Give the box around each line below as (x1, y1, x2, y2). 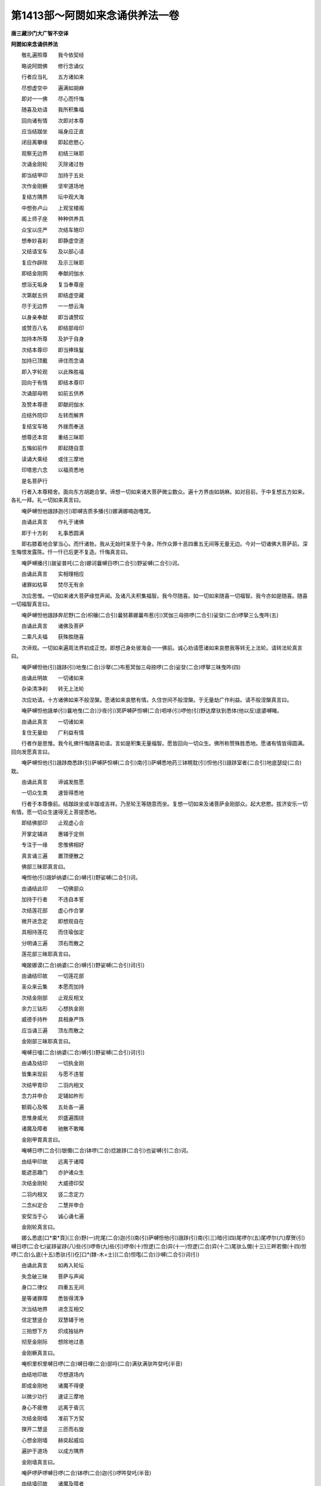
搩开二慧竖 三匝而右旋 (21, 1425, 84, 1433)
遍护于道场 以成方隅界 (21, 1447, 84, 1454)
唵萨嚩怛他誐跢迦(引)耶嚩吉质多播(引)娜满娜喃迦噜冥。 (21, 507, 155, 514)
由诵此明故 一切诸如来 (21, 674, 84, 681)
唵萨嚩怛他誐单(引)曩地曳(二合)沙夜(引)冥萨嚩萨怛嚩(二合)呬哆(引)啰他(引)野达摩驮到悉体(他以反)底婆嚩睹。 (21, 707, 282, 714)
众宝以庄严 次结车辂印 (21, 226, 84, 233)
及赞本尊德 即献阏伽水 (21, 401, 84, 408)
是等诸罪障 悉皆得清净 (21, 1295, 84, 1302)
